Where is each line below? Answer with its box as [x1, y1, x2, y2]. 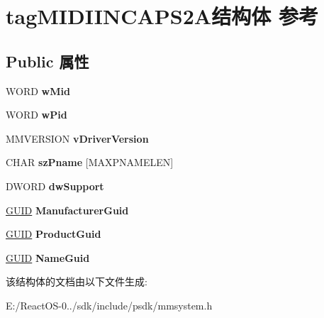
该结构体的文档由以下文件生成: [6, 274, 147, 289]
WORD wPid [6, 107, 67, 122]
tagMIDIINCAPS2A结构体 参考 [6, 1, 318, 31]
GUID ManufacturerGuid [6, 202, 129, 217]
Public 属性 [6, 50, 89, 72]
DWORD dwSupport [6, 178, 104, 193]
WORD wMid [6, 83, 70, 98]
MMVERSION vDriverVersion [6, 131, 149, 146]
